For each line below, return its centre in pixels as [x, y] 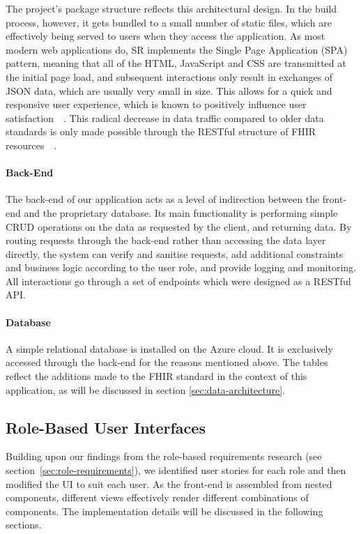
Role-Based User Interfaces [106, 427]
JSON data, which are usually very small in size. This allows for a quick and [169, 90]
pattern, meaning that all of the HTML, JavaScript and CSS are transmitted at [176, 63]
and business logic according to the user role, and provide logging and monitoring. [181, 267]
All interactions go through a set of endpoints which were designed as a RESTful [178, 281]
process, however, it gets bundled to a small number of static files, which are [169, 22]
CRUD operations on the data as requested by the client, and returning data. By [179, 226]
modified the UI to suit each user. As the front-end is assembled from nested [169, 483]
